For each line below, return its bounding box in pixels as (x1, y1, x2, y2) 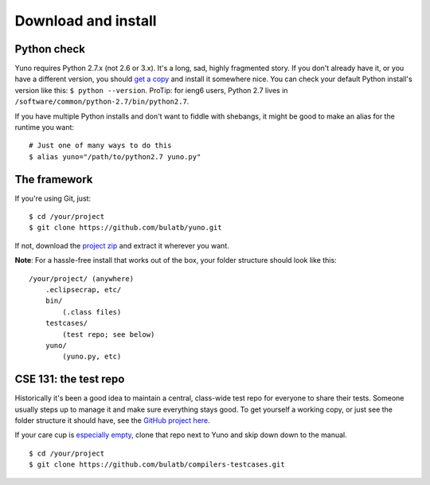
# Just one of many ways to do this (29, 141, 172, 151)
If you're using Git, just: (14, 194, 92, 203)
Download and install (14, 12, 157, 29)
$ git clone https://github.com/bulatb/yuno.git (29, 223, 222, 233)
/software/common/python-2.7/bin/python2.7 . (14, 96, 190, 107)
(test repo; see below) (62, 330, 155, 338)
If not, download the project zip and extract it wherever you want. (14, 241, 230, 250)
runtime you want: (14, 123, 75, 132)
